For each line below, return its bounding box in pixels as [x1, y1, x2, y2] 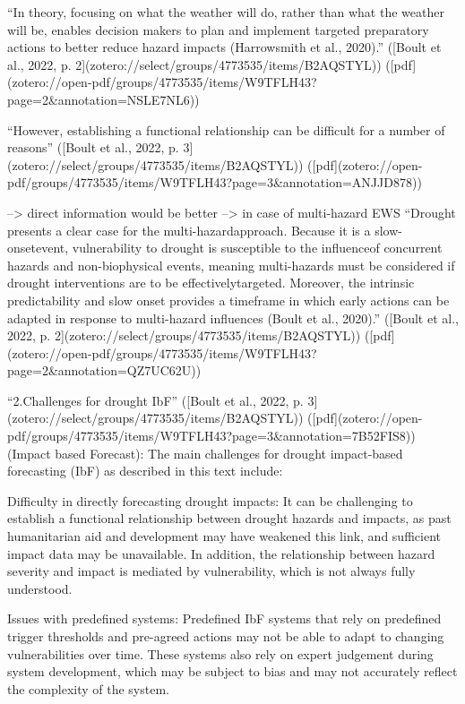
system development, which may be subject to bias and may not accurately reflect [7, 662, 458, 681]
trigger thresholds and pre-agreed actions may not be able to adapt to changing [7, 627, 444, 645]
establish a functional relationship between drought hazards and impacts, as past [7, 509, 452, 528]
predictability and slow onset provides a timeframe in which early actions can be [7, 290, 450, 309]
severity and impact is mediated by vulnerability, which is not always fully [7, 562, 416, 580]
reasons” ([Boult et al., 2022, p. [7, 138, 179, 157]
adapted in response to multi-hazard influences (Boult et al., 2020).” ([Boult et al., [7, 308, 459, 327]
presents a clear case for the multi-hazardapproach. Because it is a [7, 220, 371, 239]
